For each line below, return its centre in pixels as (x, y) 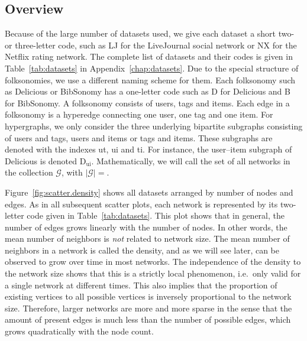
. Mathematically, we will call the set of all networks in (191, 160)
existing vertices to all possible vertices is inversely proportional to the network (148, 296)
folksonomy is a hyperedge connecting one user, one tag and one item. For (139, 114)
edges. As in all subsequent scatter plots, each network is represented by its (141, 204)
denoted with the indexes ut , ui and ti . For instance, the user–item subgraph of (148, 149)
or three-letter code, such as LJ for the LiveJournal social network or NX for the (151, 45)
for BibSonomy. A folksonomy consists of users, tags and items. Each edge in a (147, 103)
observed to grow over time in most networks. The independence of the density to (153, 262)
